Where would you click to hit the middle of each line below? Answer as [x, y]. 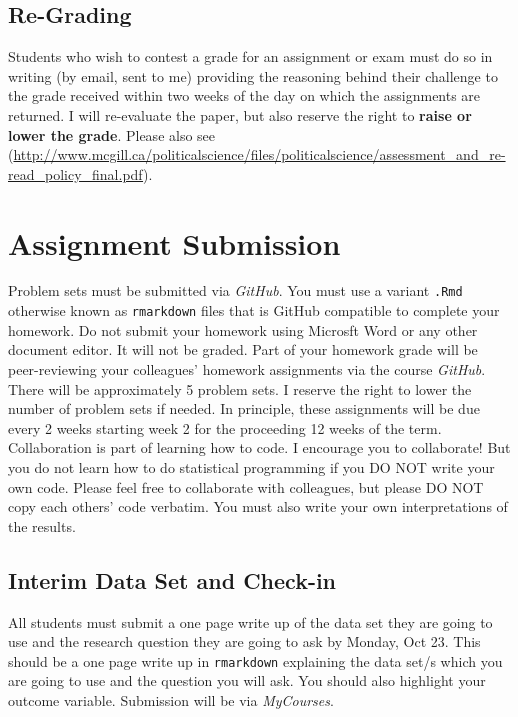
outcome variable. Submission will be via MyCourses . [171, 699]
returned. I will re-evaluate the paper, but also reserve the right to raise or [240, 114]
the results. [42, 525]
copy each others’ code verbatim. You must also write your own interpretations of [258, 506]
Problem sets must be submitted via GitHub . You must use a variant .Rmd [235, 290]
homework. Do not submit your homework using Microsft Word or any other [243, 329]
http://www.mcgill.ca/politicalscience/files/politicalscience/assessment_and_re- [259, 154]
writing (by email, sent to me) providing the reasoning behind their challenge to [253, 75]
